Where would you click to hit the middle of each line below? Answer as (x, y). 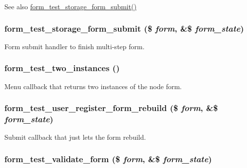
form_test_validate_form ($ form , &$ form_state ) (108, 159)
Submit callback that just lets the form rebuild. (75, 137)
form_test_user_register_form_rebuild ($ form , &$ (111, 108)
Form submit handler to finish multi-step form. (75, 46)
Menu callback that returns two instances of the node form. (93, 86)
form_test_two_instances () (62, 68)
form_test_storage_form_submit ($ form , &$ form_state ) (124, 28)
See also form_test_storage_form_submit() (71, 6)
